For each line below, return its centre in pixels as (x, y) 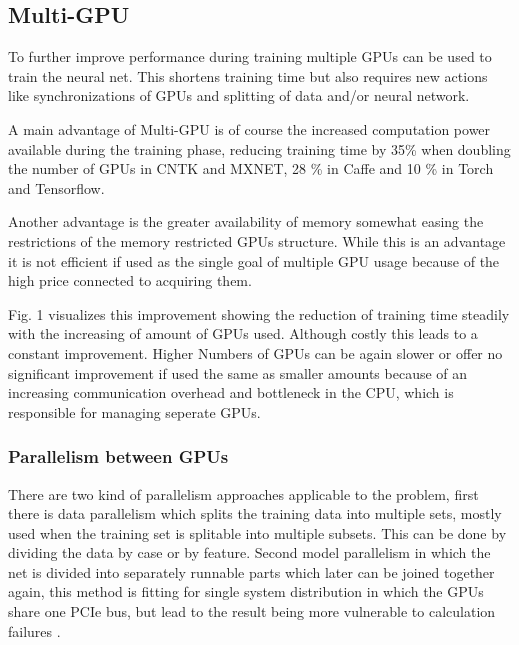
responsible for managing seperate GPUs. (134, 411)
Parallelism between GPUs (118, 456)
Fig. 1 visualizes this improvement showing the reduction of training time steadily (259, 313)
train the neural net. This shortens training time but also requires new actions (248, 75)
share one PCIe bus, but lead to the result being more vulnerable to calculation (252, 611)
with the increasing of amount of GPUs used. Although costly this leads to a (243, 333)
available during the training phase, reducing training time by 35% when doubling (259, 148)
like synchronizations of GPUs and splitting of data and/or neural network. (239, 95)
